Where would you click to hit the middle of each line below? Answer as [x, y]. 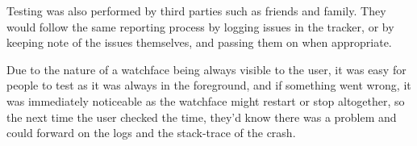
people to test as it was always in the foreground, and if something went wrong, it [209, 85]
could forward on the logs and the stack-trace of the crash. [151, 133]
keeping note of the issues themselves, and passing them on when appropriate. [199, 42]
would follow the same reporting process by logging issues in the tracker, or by [200, 26]
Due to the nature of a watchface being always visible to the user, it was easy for [206, 69]
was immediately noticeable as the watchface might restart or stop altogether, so [206, 100]
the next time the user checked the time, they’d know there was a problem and [202, 117]
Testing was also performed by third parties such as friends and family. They [196, 10]
